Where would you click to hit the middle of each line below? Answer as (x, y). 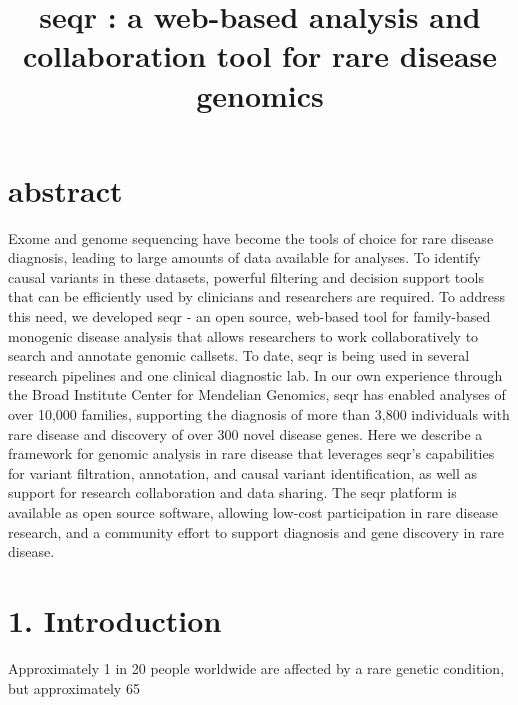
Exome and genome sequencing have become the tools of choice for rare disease (251, 237)
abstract (65, 189)
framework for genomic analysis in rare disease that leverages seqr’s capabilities (251, 453)
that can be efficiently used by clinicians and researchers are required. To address (256, 296)
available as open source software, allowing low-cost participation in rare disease (253, 512)
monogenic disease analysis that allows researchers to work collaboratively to (243, 335)
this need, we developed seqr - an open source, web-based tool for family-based (249, 316)
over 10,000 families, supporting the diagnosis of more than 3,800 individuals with (259, 414)
